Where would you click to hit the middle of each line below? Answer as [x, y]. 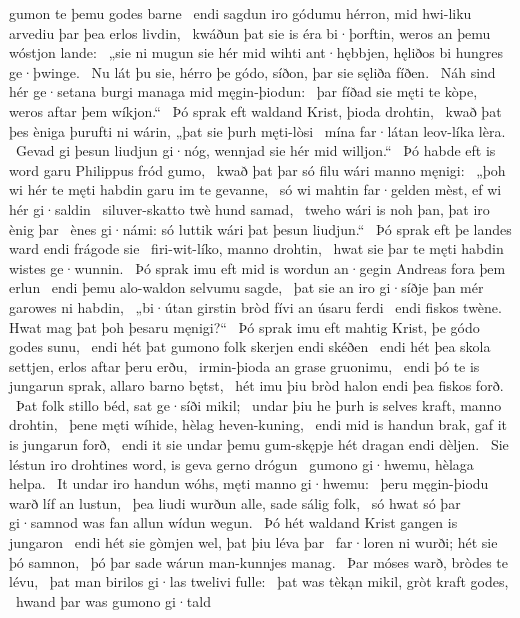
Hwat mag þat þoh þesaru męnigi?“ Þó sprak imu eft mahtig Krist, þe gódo [244, 326]
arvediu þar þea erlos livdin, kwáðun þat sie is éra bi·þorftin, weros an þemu [250, 32]
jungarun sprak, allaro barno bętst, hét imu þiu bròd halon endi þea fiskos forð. [256, 385]
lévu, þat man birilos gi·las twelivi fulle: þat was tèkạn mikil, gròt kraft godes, [259, 581]
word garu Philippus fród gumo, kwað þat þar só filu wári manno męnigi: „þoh [257, 169]
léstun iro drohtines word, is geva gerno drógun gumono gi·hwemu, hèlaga [241, 463]
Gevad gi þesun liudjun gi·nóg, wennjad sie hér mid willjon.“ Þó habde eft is [255, 150]
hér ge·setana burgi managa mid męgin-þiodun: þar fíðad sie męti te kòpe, [243, 91]
